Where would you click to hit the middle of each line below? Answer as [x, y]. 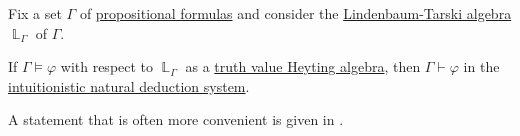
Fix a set [35, 13]
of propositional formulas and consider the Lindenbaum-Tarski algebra [295, 13]
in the [481, 66]
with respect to [107, 66]
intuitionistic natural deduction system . [129, 85]
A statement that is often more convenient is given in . [176, 119]
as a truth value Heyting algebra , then [303, 66]
